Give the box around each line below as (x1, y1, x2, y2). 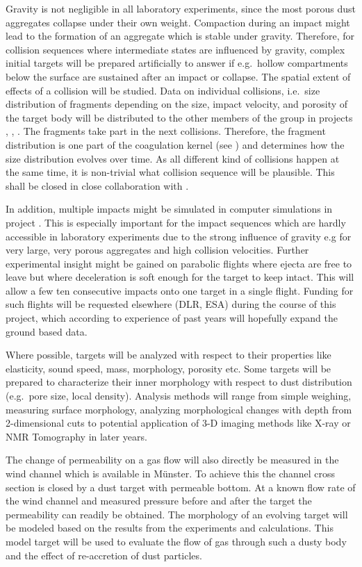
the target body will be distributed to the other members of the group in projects (6, 110, 353, 124)
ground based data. (6, 324, 88, 338)
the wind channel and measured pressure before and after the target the (6, 493, 312, 508)
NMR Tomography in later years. (6, 429, 147, 443)
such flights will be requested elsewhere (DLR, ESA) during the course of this (6, 297, 336, 311)
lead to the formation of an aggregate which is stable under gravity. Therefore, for (6, 28, 355, 43)
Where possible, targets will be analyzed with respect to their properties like (6, 347, 331, 362)
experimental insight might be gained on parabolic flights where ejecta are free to (6, 256, 352, 270)
